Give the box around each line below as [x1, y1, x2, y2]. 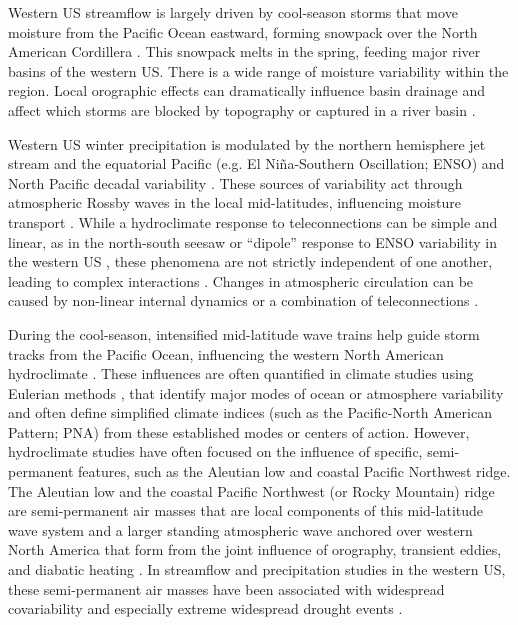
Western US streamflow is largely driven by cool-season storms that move [8, 2, 458, 22]
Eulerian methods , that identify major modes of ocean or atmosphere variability [8, 382, 504, 403]
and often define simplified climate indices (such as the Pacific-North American [8, 402, 492, 423]
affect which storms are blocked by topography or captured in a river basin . [8, 99, 476, 120]
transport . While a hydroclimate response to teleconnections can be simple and [8, 211, 498, 232]
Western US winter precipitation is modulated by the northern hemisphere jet [8, 133, 486, 154]
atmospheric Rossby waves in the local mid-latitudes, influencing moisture [8, 192, 461, 213]
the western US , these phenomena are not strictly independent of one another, [8, 251, 493, 272]
